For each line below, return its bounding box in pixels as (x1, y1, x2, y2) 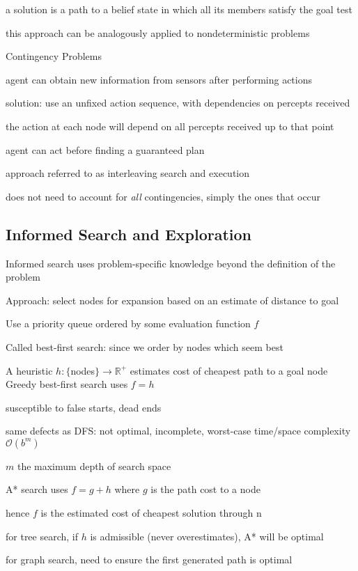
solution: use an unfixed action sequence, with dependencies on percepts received (6, 95, 350, 110)
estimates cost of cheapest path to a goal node (130, 363, 328, 377)
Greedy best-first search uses (6, 377, 128, 391)
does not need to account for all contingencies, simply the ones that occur (6, 189, 321, 203)
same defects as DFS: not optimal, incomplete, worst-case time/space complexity (6, 423, 351, 438)
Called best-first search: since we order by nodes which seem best (6, 339, 283, 354)
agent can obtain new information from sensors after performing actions (6, 72, 313, 86)
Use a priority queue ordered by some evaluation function (6, 316, 251, 331)
